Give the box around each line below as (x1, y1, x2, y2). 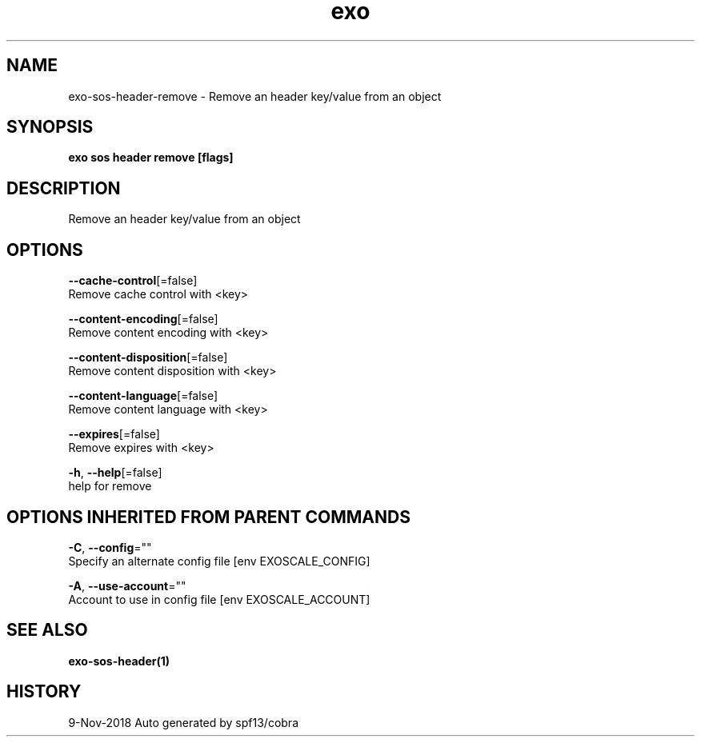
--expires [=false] (68, 427, 160, 441)
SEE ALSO (6, 620, 88, 641)
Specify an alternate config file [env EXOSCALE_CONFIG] (68, 553, 371, 568)
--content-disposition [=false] (68, 350, 228, 365)
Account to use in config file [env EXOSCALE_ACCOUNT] (68, 592, 371, 606)
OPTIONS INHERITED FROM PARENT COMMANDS (6, 506, 411, 527)
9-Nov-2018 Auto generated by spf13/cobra (68, 715, 298, 729)
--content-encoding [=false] (68, 312, 218, 326)
